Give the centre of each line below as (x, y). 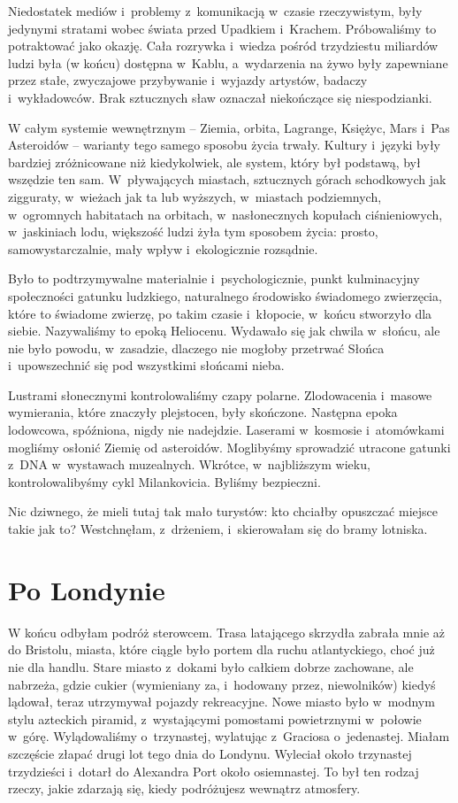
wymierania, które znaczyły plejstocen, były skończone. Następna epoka (203, 412)
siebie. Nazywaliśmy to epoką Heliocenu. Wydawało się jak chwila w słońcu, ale (224, 331)
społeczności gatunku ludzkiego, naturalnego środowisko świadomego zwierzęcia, (225, 295)
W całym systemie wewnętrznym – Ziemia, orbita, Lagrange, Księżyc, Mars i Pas (229, 127)
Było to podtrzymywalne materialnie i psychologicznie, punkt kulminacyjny (214, 278)
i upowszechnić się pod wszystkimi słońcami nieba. (146, 365)
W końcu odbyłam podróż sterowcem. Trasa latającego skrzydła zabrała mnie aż (227, 632)
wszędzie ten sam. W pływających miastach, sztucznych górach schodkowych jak (227, 179)
